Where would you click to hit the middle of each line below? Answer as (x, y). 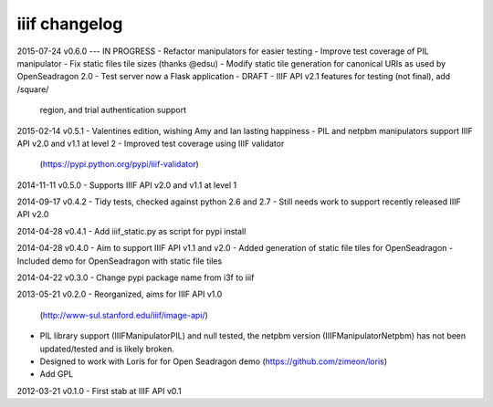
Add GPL (57, 374)
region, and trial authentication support (113, 110)
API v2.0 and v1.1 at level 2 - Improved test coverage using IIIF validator (151, 143)
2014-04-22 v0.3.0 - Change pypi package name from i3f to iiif (136, 277)
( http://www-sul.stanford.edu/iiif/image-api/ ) (124, 315)
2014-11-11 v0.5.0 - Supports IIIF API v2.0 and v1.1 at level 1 (127, 185)
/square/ (33, 89)
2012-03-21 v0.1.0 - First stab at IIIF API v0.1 (99, 391)
